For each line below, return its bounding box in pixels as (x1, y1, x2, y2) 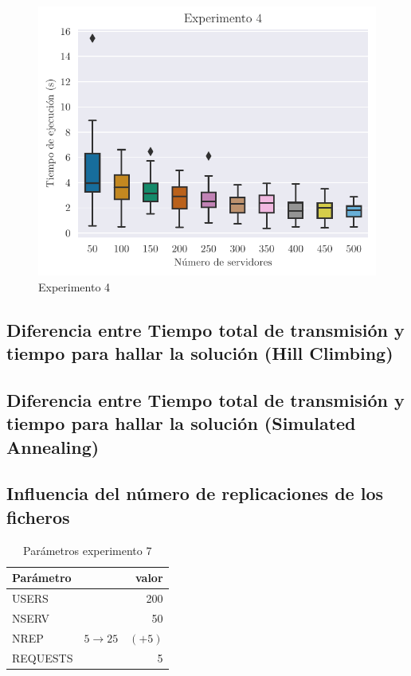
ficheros (6, 504, 70, 529)
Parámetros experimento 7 (23, 541, 152, 558)
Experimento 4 (38, 278, 111, 295)
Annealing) (6, 434, 100, 459)
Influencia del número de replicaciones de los (6, 481, 384, 506)
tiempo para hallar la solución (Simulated (6, 411, 356, 436)
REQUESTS (12, 649, 73, 666)
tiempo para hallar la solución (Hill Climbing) (6, 341, 393, 365)
